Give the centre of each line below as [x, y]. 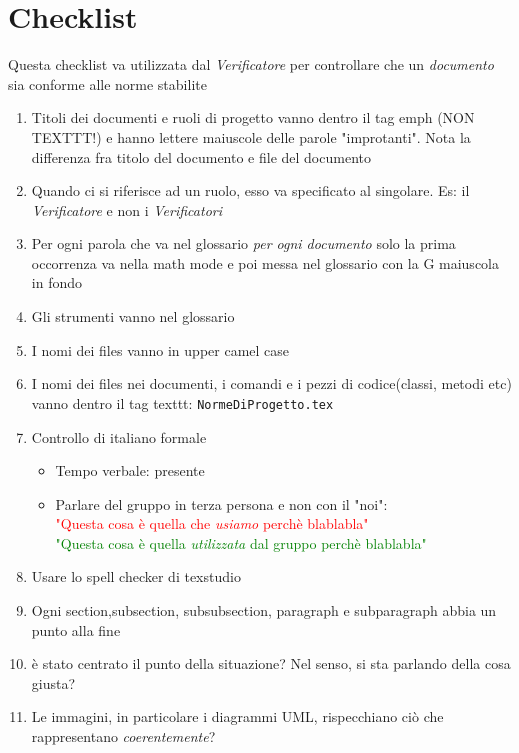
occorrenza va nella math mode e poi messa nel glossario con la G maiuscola [265, 262]
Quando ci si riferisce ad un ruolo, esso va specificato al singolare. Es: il [250, 190]
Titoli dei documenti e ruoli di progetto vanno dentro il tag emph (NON [253, 117]
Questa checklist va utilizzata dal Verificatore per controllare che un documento [251, 64]
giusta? [53, 682]
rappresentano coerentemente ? [123, 736]
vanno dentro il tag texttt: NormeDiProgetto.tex [182, 402]
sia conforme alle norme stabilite [107, 83]
